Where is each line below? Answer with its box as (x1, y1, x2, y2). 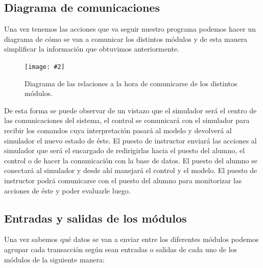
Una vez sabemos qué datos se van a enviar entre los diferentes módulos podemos (4, 234, 259, 245)
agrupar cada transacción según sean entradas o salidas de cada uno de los (4, 243, 237, 254)
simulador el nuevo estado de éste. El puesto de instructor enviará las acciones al (4, 135, 257, 145)
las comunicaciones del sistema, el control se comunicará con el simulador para (4, 115, 250, 126)
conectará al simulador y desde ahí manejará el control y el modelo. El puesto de (4, 165, 257, 176)
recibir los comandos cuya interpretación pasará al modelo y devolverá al (4, 125, 232, 136)
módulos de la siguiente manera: (4, 254, 105, 264)
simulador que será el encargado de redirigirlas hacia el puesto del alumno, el (4, 145, 245, 156)
